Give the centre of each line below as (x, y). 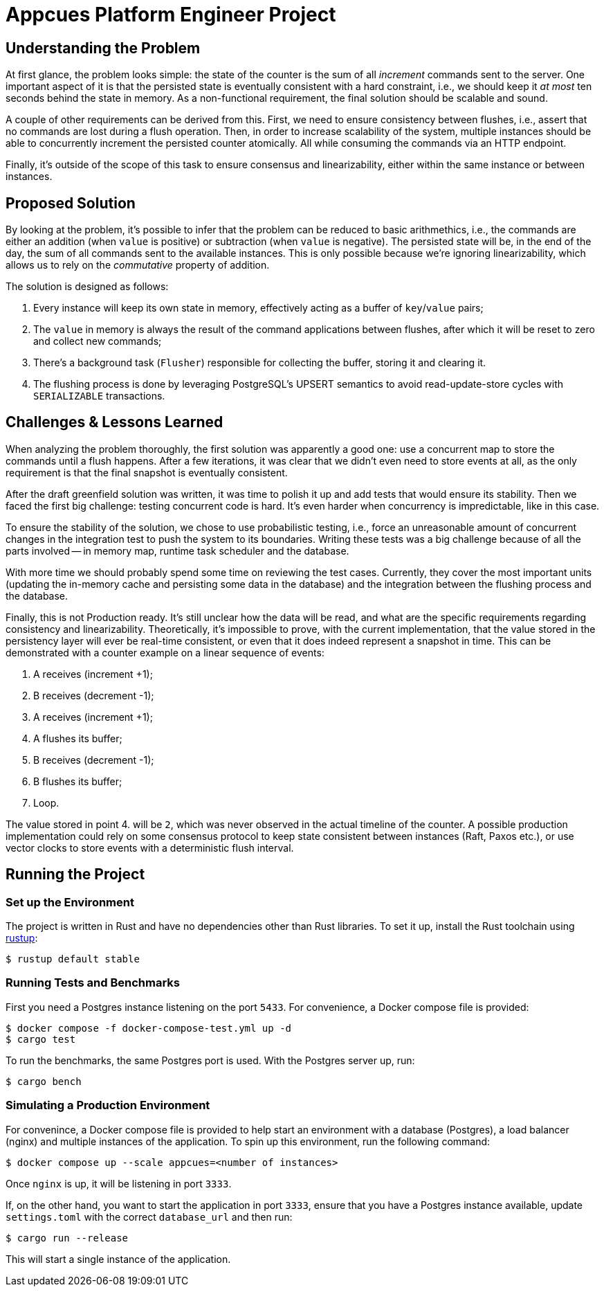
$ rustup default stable (73, 959)
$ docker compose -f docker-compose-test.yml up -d (149, 1028)
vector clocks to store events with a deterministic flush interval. (150, 847)
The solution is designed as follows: (87, 287)
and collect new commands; (98, 341)
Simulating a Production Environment (108, 1105)
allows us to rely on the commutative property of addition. (138, 265)
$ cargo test (41, 1039)
